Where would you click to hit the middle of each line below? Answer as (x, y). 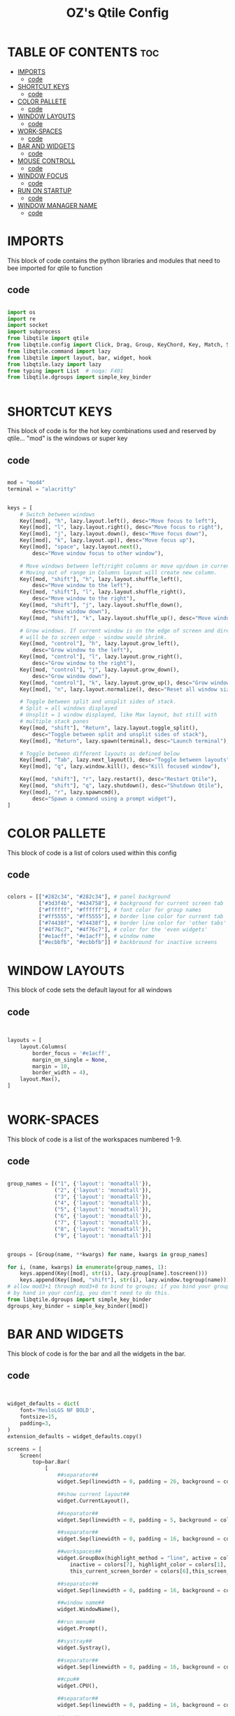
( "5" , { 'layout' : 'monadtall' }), (103, 1210)
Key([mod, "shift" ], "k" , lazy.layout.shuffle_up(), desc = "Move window (126, 618)
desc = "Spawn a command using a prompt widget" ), (105, 799)
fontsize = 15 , (39, 1417)
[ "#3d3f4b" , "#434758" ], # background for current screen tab (131, 903)
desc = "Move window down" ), (72, 611)
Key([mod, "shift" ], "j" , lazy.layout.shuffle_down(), (101, 605)
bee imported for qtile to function (55, 268)
